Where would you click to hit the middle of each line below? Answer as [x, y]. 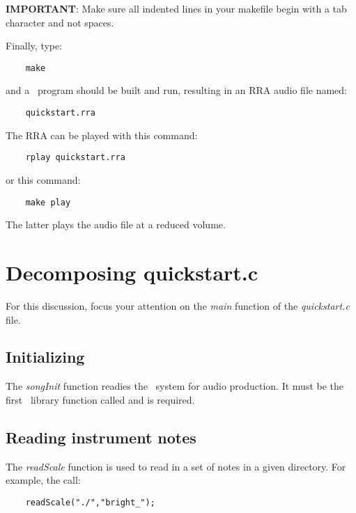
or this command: [43, 179]
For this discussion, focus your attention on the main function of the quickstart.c [178, 305]
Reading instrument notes [101, 437]
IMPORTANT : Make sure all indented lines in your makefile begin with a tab [176, 8]
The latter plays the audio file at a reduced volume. [116, 224]
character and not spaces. [60, 22]
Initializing [45, 357]
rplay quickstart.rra [75, 158]
